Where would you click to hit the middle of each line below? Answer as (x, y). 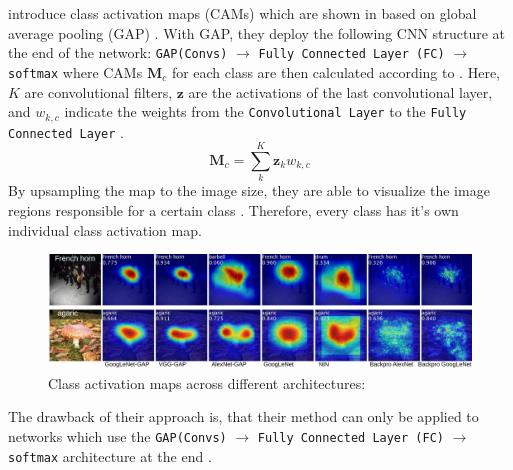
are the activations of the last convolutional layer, (340, 91)
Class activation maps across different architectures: (207, 382)
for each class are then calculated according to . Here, (335, 71)
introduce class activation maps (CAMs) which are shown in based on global (242, 13)
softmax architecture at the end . (110, 455)
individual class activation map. (105, 229)
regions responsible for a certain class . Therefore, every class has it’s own (233, 209)
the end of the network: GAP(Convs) (118, 52)
